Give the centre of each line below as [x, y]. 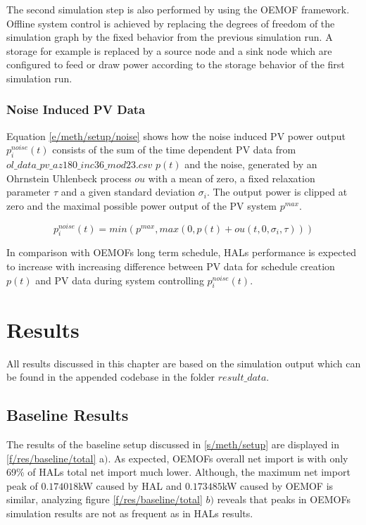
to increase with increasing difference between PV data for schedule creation [171, 266]
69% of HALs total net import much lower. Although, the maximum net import [178, 472]
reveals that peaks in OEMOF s [284, 499]
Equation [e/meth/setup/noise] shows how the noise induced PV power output [176, 135]
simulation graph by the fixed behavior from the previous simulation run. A [170, 37]
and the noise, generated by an [251, 164]
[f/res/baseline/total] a [56, 458]
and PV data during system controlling [120, 280]
